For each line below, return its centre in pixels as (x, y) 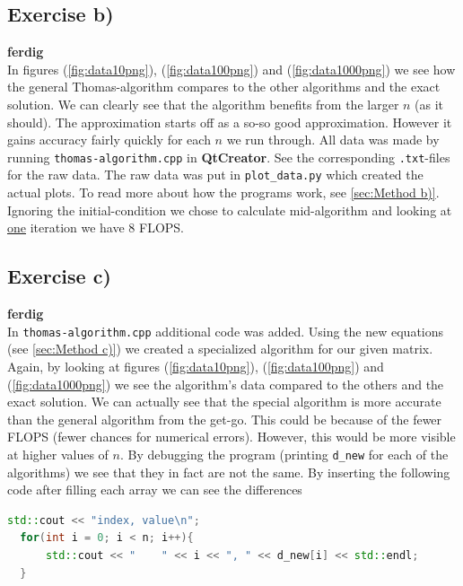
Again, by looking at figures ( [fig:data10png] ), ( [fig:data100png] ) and (196, 366)
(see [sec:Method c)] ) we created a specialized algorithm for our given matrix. (220, 349)
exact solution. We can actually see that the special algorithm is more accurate (224, 402)
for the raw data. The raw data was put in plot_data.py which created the (215, 175)
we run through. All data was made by (333, 140)
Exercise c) (59, 276)
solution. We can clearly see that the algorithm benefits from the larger (203, 104)
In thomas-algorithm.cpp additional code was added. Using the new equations (226, 331)
